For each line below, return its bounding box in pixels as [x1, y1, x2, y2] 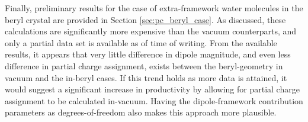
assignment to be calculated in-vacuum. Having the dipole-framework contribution [5, 94, 303, 107]
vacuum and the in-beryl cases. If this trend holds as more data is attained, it [5, 71, 287, 84]
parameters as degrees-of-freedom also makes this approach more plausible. [5, 106, 277, 118]
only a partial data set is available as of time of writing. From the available [5, 36, 277, 49]
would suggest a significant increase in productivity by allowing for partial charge [5, 83, 300, 95]
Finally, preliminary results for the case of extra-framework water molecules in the [5, 2, 303, 14]
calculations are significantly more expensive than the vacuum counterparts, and [5, 25, 297, 37]
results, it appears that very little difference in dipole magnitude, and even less [5, 48, 291, 60]
